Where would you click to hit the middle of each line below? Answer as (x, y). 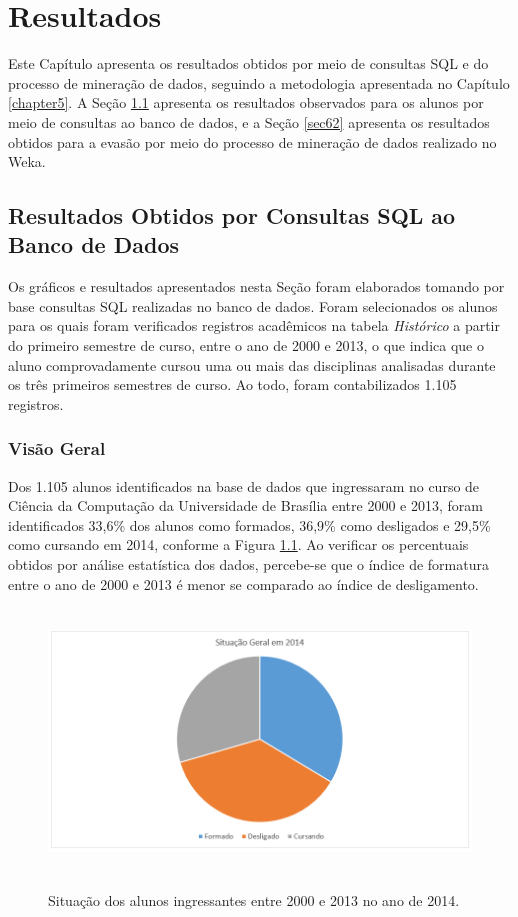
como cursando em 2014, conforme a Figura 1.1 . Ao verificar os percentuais (238, 544)
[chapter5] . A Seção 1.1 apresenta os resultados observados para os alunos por (246, 102)
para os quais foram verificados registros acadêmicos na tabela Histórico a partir (254, 325)
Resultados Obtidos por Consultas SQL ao (232, 215)
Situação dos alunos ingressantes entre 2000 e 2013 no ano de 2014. (254, 900)
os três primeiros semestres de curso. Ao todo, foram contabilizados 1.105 (232, 384)
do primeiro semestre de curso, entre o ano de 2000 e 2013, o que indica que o (246, 345)
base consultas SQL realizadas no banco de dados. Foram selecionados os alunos (253, 305)
